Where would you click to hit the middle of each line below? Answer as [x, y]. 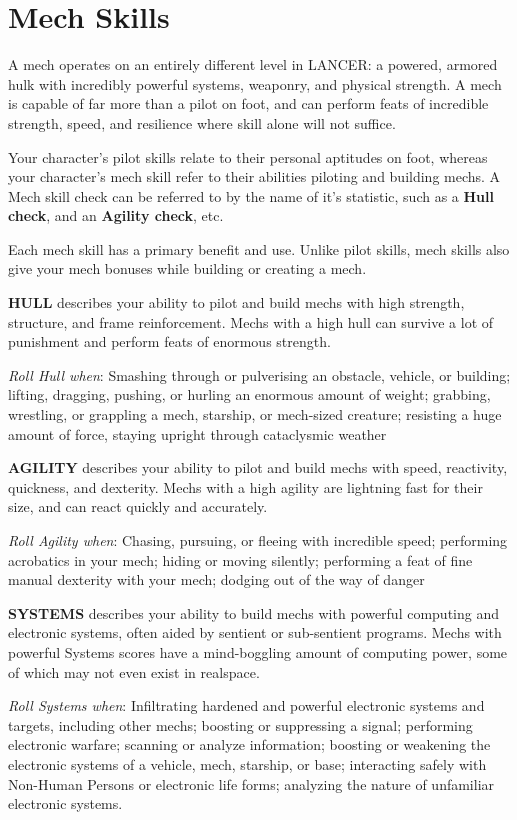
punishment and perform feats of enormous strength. [169, 341]
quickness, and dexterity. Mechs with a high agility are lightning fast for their [245, 486]
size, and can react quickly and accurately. [138, 506]
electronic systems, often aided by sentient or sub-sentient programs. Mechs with [255, 632]
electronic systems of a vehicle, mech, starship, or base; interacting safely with [247, 763]
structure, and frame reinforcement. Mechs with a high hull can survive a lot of [251, 321]
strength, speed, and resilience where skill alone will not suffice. [202, 122]
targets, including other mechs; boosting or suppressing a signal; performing [240, 724]
